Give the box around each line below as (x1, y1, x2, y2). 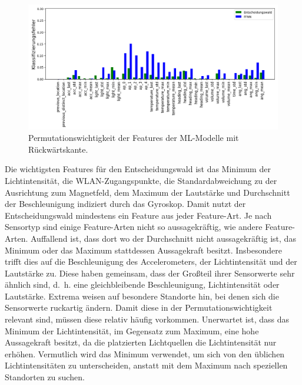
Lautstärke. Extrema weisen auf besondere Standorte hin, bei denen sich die (5, 289, 279, 302)
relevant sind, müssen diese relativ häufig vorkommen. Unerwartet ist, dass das (5, 313, 289, 325)
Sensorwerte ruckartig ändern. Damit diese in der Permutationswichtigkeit (5, 301, 273, 314)
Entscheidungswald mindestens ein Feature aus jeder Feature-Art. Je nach (5, 209, 272, 221)
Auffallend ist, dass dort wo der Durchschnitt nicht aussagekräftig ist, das (30, 232, 296, 244)
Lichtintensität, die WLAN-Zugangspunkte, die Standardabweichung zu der (5, 174, 277, 186)
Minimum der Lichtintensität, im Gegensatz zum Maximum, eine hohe (5, 324, 259, 337)
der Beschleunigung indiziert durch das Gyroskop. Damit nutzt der (5, 198, 246, 210)
